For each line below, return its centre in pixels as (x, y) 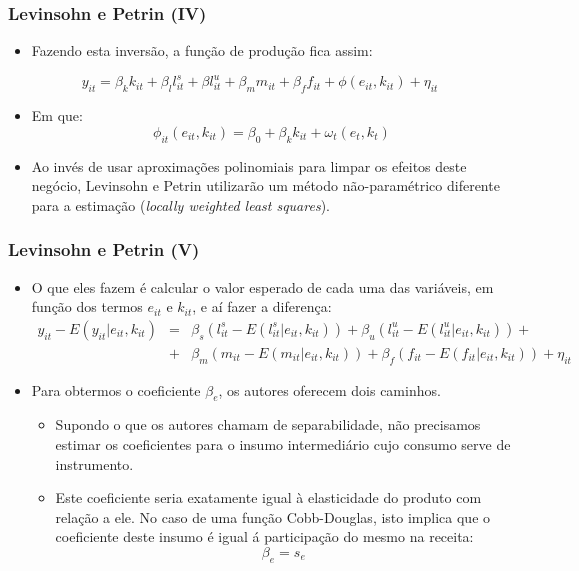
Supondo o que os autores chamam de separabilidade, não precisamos (268, 424)
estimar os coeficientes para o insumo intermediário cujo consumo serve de (283, 443)
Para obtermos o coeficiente (116, 389)
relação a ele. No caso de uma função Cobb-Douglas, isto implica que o (273, 516)
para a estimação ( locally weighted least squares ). (180, 204)
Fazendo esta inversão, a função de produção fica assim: (202, 50)
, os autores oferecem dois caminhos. (329, 389)
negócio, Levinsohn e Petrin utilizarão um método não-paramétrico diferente (265, 185)
